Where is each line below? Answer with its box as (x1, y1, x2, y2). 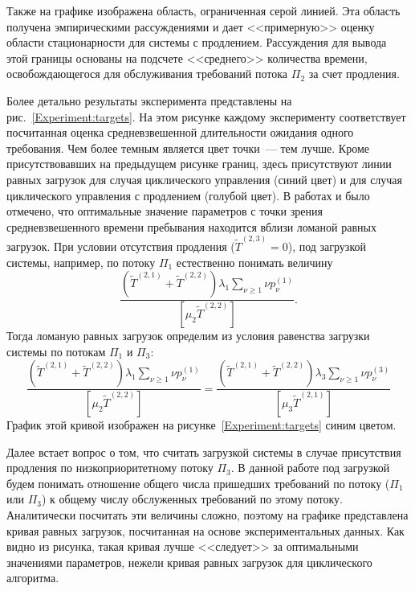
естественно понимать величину (176, 253, 333, 270)
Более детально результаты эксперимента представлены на (6, 92, 292, 109)
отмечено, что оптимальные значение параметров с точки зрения (6, 203, 323, 220)
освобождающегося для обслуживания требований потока (6, 65, 288, 82)
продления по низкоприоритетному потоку (6, 459, 214, 476)
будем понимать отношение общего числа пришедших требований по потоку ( (6, 474, 390, 491)
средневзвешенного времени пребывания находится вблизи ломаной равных (6, 218, 376, 235)
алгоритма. (6, 569, 59, 586)
